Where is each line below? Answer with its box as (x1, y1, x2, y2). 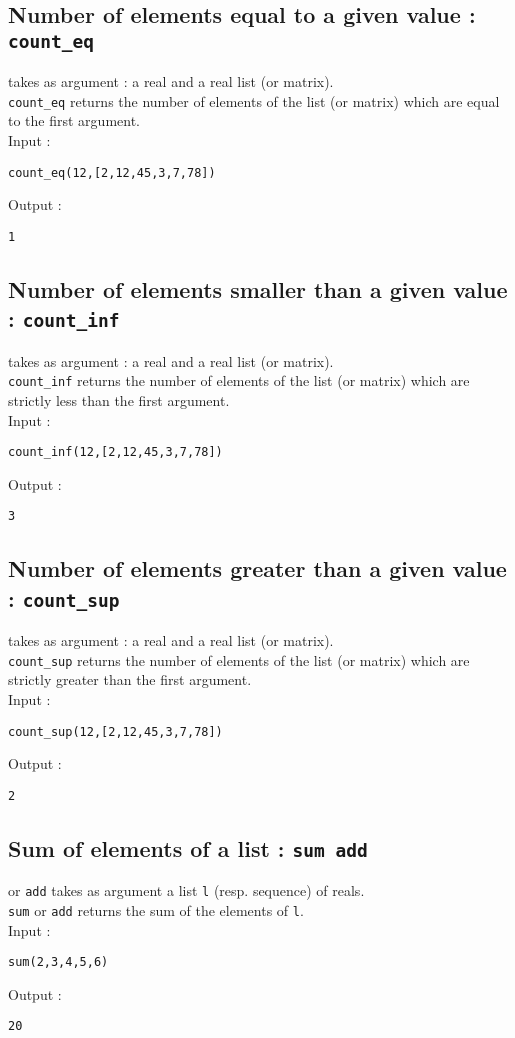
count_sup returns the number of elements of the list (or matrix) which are (8, 649, 470, 670)
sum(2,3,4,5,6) (8, 955, 109, 970)
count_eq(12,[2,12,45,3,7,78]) (8, 165, 216, 180)
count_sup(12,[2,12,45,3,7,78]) (8, 724, 223, 739)
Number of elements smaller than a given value (8, 273, 508, 304)
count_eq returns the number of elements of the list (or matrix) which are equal (8, 90, 500, 111)
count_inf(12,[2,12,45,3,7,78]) (8, 445, 223, 460)
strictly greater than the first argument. (8, 669, 252, 690)
